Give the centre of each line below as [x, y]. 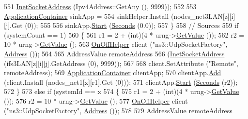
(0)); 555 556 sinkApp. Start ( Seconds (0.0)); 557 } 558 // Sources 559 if [132, 25]
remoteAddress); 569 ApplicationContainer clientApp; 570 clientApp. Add [113, 73]
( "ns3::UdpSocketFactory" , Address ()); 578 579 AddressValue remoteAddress [118, 110]
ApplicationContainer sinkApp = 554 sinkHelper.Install [86, 16]
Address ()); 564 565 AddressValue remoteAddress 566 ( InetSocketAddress [114, 53]
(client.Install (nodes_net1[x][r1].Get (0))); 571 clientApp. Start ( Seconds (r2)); [121, 82]
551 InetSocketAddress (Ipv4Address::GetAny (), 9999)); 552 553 [100, 6]
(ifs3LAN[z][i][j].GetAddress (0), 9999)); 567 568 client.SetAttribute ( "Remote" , [121, 63]
